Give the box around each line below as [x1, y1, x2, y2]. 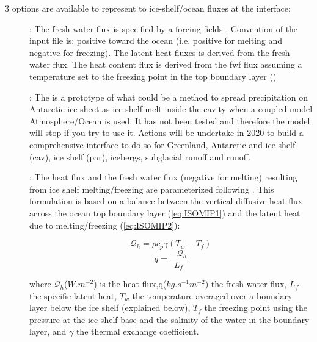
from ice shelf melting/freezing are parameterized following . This [29, 182, 274, 195]
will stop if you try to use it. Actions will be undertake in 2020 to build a [29, 126, 304, 139]
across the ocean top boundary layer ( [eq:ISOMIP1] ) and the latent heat [29, 206, 301, 219]
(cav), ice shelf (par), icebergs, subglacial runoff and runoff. [29, 150, 251, 163]
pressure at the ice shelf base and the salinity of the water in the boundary [29, 313, 310, 326]
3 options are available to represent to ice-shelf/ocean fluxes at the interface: [5, 2, 291, 14]
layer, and [29, 325, 67, 338]
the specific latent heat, [29, 289, 117, 302]
